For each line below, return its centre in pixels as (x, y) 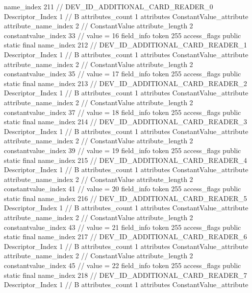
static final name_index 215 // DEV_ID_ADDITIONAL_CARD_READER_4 (126, 160)
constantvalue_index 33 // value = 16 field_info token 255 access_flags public (123, 35)
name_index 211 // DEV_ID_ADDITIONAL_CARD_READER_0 (109, 6)
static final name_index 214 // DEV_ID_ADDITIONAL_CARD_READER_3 (126, 122)
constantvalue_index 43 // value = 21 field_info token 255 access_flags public (123, 227)
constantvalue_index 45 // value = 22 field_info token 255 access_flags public (123, 265)
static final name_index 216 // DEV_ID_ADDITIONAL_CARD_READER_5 (126, 198)
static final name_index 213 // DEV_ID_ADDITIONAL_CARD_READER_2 (126, 83)
